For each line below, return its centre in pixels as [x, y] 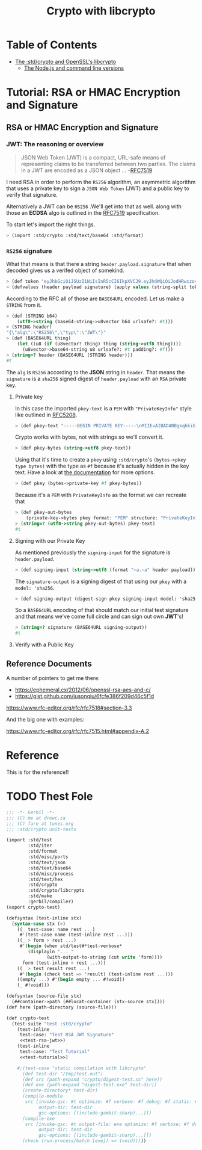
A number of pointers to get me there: [53, 678]
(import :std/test [29, 840]
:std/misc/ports [48, 857]
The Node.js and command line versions [74, 68]
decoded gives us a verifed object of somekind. [65, 270]
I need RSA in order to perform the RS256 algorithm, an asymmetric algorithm [101, 182]
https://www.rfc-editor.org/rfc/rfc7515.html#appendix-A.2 [78, 731]
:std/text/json [47, 862]
